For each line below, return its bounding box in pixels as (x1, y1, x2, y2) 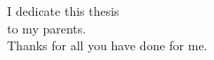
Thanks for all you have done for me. (7, 36, 208, 55)
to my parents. (7, 19, 87, 37)
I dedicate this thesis (7, 2, 119, 19)
